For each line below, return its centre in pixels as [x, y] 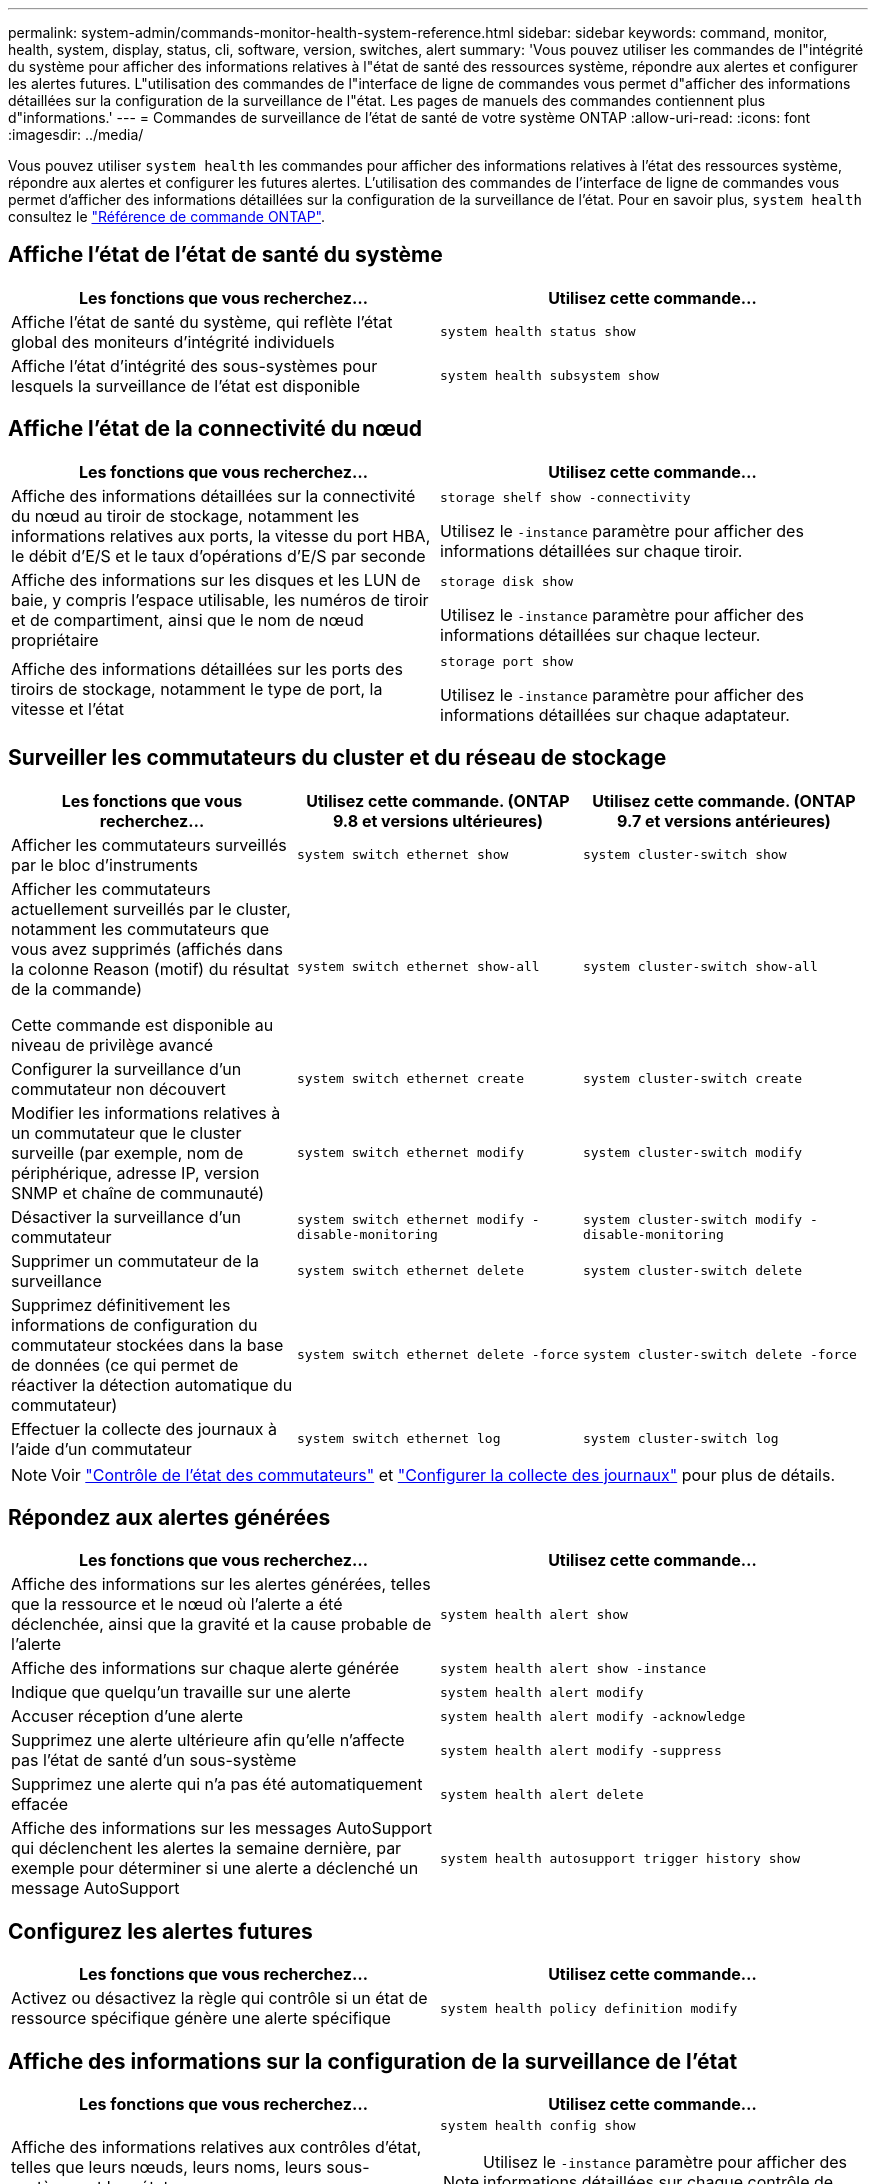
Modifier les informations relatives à [146, 1112]
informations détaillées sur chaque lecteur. [600, 635]
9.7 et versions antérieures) [724, 820]
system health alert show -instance [573, 1668]
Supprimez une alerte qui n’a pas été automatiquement [217, 1784]
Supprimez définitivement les [121, 1304]
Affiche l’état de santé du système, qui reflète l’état [202, 321]
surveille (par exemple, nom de [127, 1152]
